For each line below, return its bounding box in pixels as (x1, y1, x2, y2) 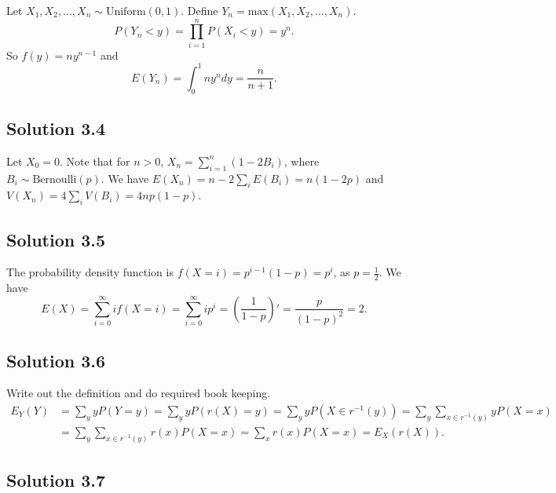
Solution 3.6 (6, 348, 106, 372)
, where (283, 152, 320, 169)
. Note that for (60, 152, 130, 169)
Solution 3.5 (6, 227, 106, 251)
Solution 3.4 (6, 116, 106, 140)
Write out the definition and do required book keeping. (6, 385, 271, 401)
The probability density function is (6, 264, 174, 280)
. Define (181, 2, 218, 18)
